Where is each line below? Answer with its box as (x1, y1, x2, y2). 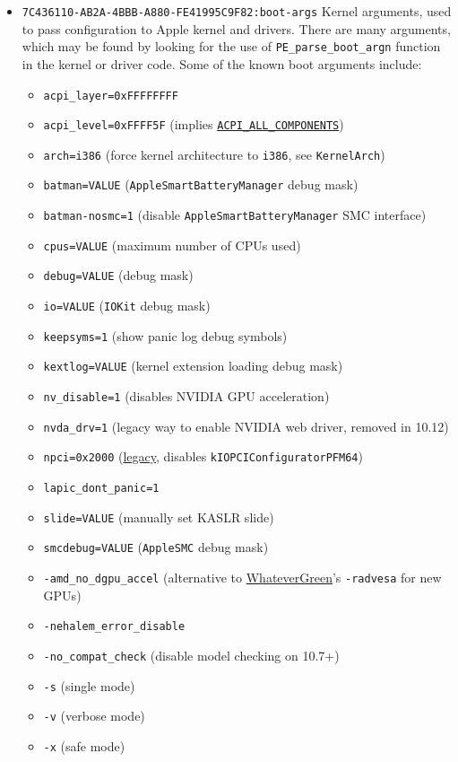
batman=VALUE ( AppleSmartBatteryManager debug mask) (43, 175, 359, 194)
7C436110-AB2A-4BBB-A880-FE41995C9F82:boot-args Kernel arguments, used (22, 2, 452, 20)
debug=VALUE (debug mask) (43, 266, 194, 285)
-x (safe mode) (43, 736, 125, 755)
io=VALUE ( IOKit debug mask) (43, 296, 211, 315)
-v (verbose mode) (43, 706, 145, 725)
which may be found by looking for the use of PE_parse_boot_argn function (22, 37, 441, 56)
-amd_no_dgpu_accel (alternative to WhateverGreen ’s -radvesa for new (43, 568, 442, 586)
